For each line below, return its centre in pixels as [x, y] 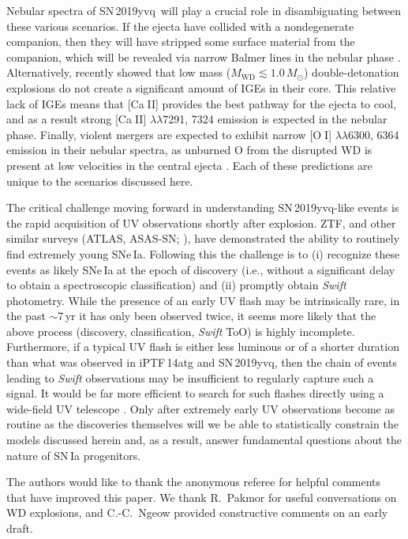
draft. [20, 528]
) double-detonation [352, 72]
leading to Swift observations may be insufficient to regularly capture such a [190, 377]
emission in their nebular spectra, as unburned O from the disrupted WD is [189, 150]
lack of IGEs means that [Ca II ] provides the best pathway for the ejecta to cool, [202, 103]
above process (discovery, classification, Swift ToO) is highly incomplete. [181, 331]
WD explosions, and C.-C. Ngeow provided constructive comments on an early [197, 513]
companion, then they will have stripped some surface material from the [181, 41]
